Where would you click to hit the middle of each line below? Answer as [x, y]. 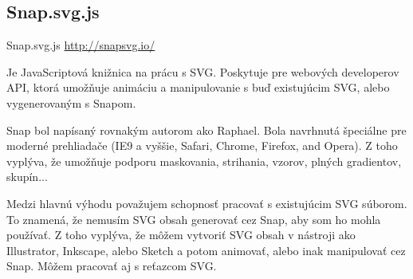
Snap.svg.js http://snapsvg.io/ [81, 45]
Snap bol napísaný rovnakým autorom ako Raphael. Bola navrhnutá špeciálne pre [206, 130]
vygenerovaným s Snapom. [71, 102]
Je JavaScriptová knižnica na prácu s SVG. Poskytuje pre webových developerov [203, 71]
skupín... [27, 177]
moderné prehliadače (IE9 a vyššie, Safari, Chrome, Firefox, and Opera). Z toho [202, 145]
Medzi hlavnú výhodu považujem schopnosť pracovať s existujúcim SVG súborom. [207, 203]
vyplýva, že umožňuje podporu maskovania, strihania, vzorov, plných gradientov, [204, 161]
